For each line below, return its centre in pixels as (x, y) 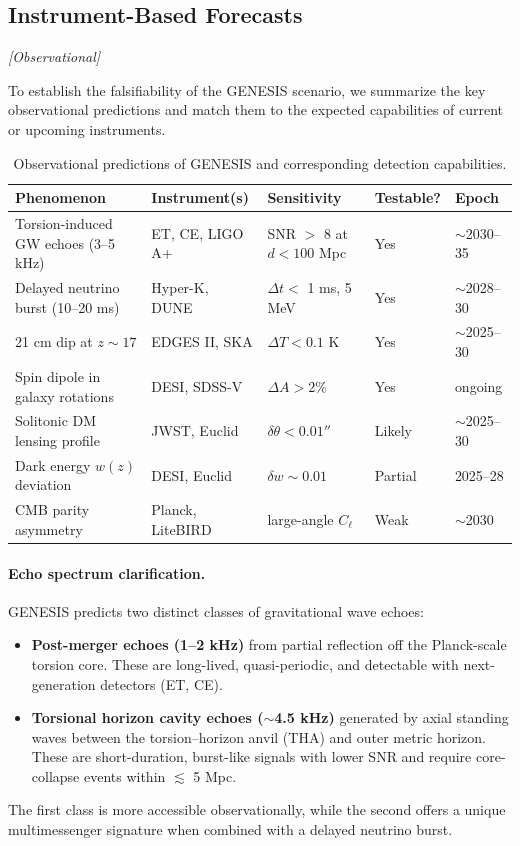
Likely (393, 430)
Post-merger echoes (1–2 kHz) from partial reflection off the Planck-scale (269, 644)
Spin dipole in (58, 375)
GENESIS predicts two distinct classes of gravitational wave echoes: (216, 610)
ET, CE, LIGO (197, 232)
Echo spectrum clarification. (107, 572)
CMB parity (52, 509)
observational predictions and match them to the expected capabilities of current (256, 109)
